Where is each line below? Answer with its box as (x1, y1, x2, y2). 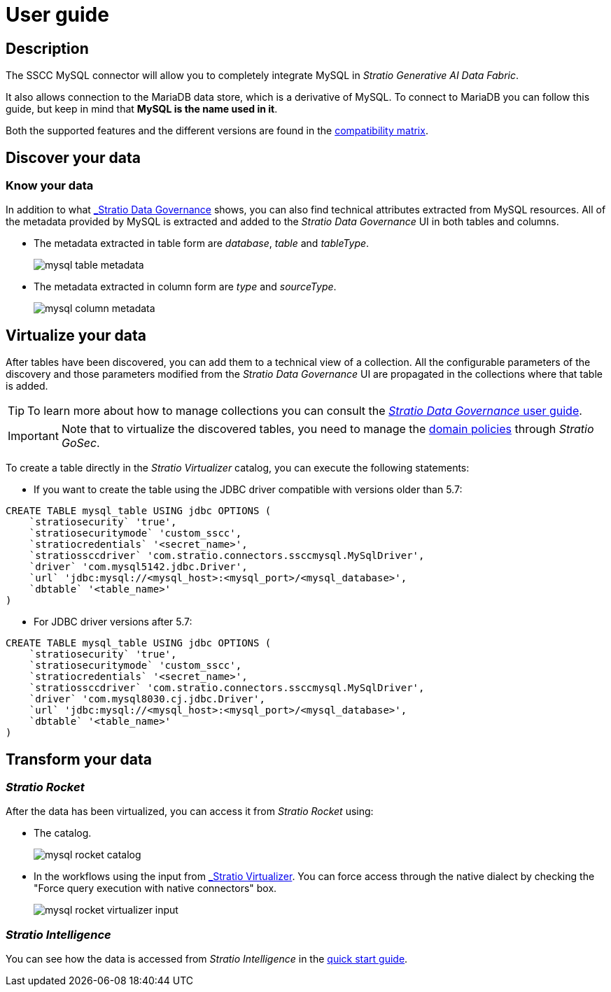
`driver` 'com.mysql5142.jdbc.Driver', (29, 561, 248, 573)
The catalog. (34, 827, 92, 839)
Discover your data (6, 148, 141, 166)
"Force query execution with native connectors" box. (34, 882, 277, 895)
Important (8, 429, 59, 444)
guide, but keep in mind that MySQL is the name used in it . (6, 103, 278, 115)
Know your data (6, 178, 94, 193)
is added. (6, 380, 48, 392)
